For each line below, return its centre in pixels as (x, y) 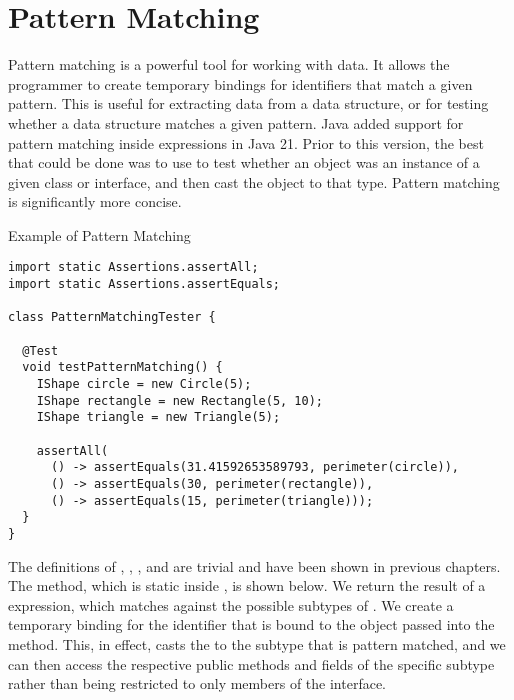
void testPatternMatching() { (122, 367)
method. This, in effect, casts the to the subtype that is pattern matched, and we (257, 644)
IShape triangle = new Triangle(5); (158, 417)
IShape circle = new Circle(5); (144, 384)
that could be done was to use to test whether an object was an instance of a (244, 162)
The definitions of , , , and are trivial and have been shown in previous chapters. (254, 565)
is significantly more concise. (95, 201)
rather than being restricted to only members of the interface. (197, 683)
